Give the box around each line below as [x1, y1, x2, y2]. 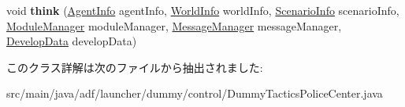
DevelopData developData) [6, 33, 137, 49]
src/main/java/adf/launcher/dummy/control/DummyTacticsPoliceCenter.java [6, 85, 383, 102]
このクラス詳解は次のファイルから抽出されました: [6, 59, 263, 75]
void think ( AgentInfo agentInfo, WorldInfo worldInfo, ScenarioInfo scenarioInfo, [6, 2, 399, 18]
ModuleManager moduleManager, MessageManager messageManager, [6, 17, 342, 34]
